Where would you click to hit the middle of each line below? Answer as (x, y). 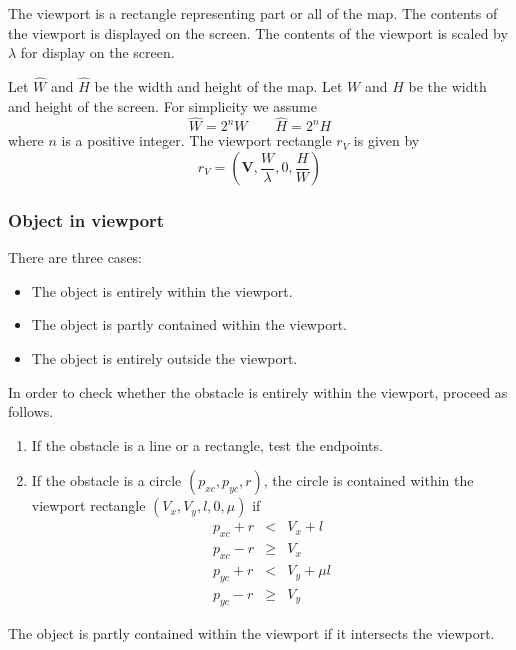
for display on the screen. (97, 52)
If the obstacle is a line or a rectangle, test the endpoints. (207, 444)
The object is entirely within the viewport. (162, 290)
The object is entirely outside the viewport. (164, 358)
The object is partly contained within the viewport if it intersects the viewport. (251, 632)
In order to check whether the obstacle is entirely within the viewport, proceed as (258, 391)
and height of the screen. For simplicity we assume (162, 105)
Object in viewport (86, 219)
